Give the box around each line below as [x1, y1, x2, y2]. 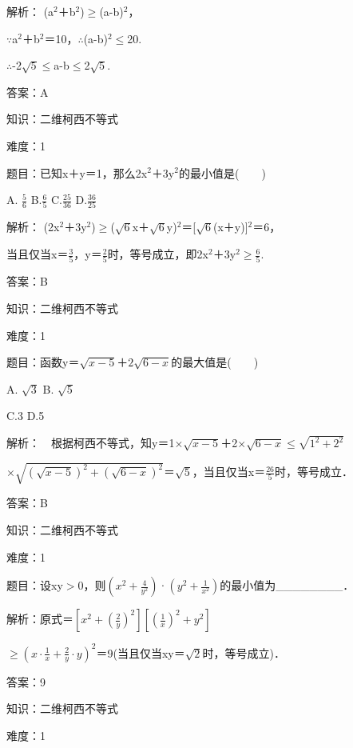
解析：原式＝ [6, 610, 73, 627]
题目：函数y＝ [6, 354, 80, 370]
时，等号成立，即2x [107, 246, 209, 262]
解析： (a [6, 3, 54, 19]
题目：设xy [6, 577, 63, 594]
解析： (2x [6, 218, 60, 235]
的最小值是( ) [178, 164, 266, 181]
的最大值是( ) [171, 354, 259, 370]
